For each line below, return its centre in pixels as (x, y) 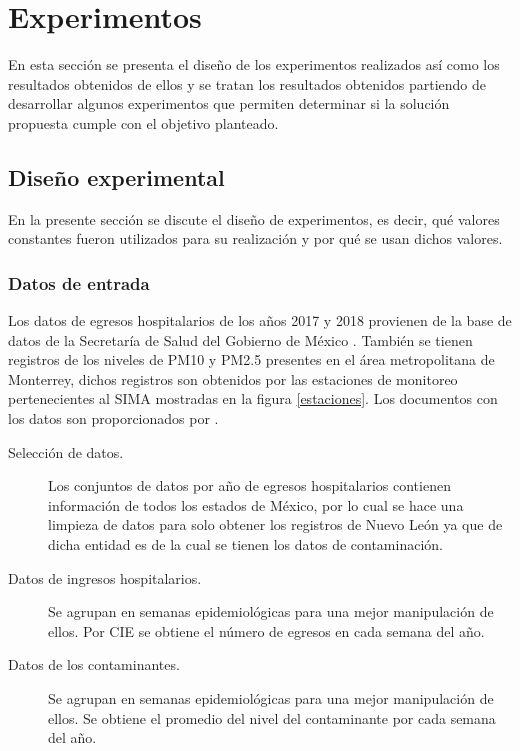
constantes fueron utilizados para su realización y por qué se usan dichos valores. (255, 238)
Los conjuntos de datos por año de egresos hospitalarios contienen (249, 485)
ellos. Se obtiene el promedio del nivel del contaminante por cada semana (272, 717)
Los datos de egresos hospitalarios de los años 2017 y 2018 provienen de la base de (260, 320)
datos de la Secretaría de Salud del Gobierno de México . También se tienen (240, 339)
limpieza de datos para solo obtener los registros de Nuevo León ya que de (275, 524)
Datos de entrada (79, 282)
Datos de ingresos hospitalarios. (105, 577)
